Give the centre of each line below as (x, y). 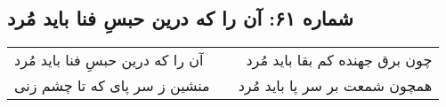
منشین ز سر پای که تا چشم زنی (112, 86)
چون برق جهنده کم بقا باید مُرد (339, 60)
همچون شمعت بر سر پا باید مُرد (335, 86)
